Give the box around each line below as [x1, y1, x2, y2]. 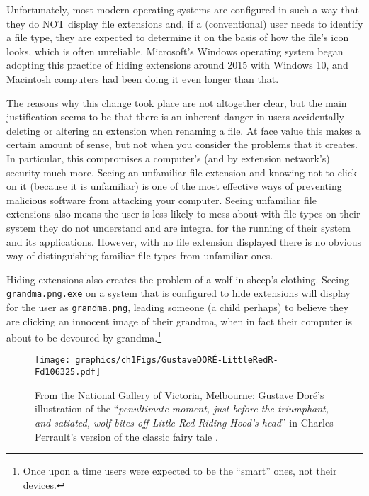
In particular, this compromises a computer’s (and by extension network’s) [6, 150, 330, 165]
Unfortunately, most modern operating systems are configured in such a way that [6, 2, 359, 16]
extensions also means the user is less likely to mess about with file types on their [6, 206, 361, 221]
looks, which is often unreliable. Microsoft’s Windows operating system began [6, 43, 344, 58]
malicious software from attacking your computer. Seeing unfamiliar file [6, 192, 317, 207]
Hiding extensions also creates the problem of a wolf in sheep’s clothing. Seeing [6, 271, 349, 286]
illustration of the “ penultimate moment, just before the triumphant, [35, 401, 329, 416]
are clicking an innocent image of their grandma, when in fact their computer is [6, 313, 352, 328]
